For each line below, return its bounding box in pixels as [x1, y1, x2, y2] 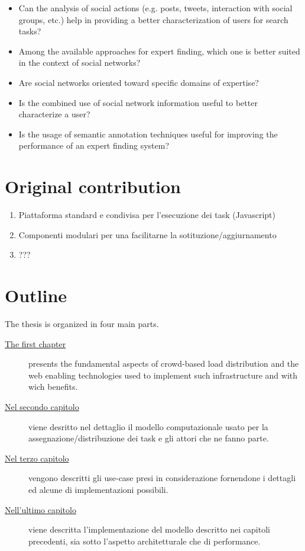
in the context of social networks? [18, 56, 141, 69]
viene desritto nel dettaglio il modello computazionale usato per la [28, 420, 268, 433]
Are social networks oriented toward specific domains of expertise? [18, 76, 259, 88]
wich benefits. [28, 380, 78, 393]
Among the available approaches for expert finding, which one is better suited [18, 44, 300, 57]
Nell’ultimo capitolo [5, 503, 76, 515]
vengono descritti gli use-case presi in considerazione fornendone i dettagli [28, 472, 296, 484]
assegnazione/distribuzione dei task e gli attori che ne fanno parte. [28, 432, 269, 444]
